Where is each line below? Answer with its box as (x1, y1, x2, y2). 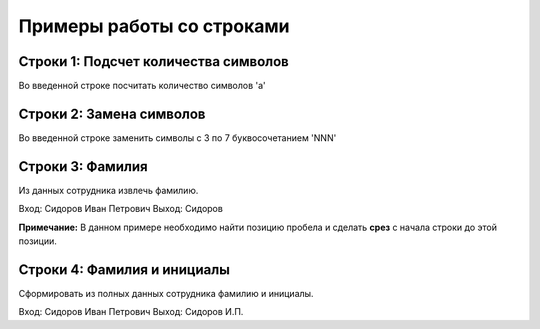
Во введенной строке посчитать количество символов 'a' (18, 80, 267, 92)
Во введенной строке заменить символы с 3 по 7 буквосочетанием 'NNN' (18, 131, 337, 144)
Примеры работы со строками (18, 15, 290, 37)
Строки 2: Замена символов (18, 105, 206, 122)
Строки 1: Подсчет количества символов (18, 53, 289, 70)
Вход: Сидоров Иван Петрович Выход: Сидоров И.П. (18, 306, 244, 318)
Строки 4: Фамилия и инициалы (18, 261, 230, 278)
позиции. (18, 235, 57, 247)
